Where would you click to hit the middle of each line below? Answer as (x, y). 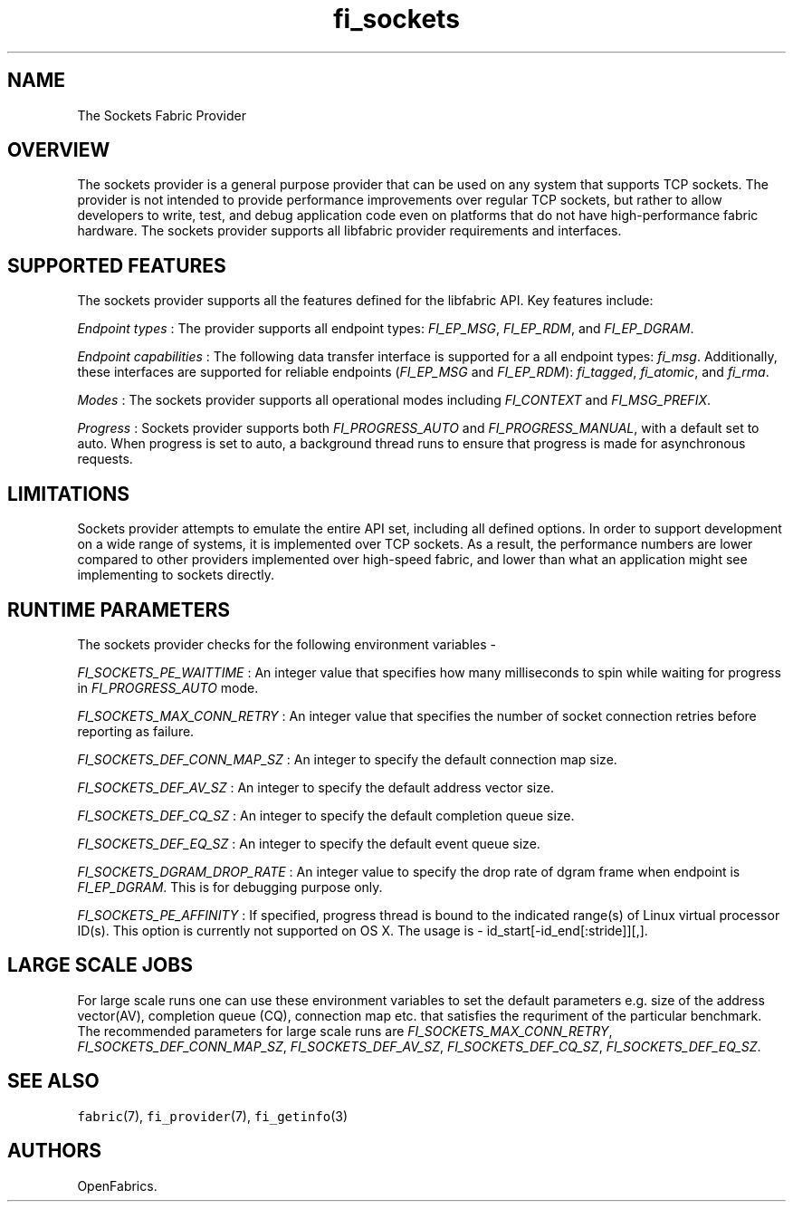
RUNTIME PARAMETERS (119, 609)
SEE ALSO (53, 1081)
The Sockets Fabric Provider (162, 115)
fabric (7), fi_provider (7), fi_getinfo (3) (213, 1116)
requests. (105, 459)
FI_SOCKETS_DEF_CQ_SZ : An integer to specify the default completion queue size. (326, 815)
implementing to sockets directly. (176, 575)
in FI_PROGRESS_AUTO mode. (168, 687)
